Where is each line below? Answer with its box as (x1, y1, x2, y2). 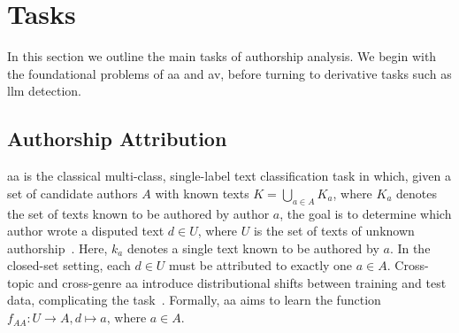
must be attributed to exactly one (169, 256, 353, 275)
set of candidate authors (7, 183, 138, 202)
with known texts (155, 183, 249, 202)
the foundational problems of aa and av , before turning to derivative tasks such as (7, 64, 452, 82)
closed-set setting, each (7, 256, 131, 275)
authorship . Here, (7, 238, 108, 257)
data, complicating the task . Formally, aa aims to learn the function (7, 290, 381, 309)
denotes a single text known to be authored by (126, 238, 379, 257)
